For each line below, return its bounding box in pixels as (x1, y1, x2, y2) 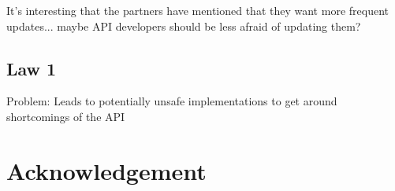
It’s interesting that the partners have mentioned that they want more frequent (6, 2, 389, 18)
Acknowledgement (6, 154, 207, 186)
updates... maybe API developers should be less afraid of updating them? (6, 17, 361, 34)
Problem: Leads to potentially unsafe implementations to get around (6, 93, 337, 109)
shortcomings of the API (6, 108, 125, 124)
